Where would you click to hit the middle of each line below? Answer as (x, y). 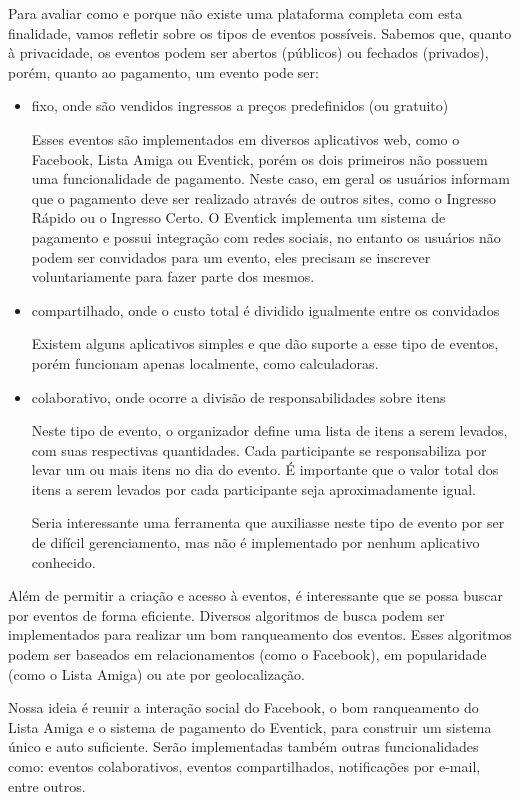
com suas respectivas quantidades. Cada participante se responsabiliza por (259, 449)
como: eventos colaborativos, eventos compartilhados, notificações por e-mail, (244, 766)
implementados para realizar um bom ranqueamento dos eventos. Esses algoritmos (260, 634)
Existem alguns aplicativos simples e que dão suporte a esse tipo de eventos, (265, 343)
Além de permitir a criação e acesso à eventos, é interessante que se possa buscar (256, 595)
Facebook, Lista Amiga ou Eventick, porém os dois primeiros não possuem (259, 158)
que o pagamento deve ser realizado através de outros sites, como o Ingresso (263, 197)
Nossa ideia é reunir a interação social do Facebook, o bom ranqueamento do (243, 707)
